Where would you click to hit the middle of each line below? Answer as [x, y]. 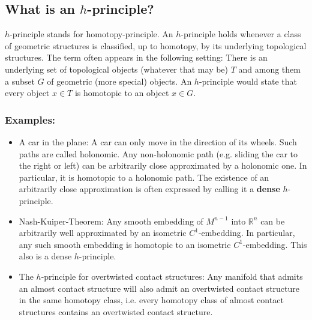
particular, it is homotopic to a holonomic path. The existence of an [144, 177]
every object [27, 93]
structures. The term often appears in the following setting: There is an [136, 57]
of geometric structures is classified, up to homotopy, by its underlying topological [156, 45]
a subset [20, 81]
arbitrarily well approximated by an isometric [103, 233]
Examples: [30, 119]
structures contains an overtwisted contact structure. [116, 311]
